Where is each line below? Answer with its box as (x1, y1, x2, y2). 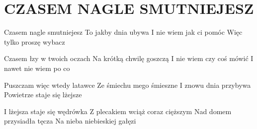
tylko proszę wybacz (4, 36, 65, 47)
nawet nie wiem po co (4, 63, 70, 73)
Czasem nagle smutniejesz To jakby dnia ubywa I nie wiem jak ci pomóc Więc (4, 27, 243, 37)
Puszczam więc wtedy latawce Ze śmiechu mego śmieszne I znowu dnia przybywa (4, 79, 251, 90)
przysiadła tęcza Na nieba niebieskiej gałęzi (4, 116, 136, 126)
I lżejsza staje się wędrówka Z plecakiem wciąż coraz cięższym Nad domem (4, 106, 232, 116)
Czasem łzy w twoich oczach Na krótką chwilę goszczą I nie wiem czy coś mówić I (4, 53, 254, 64)
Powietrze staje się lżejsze (4, 89, 82, 100)
